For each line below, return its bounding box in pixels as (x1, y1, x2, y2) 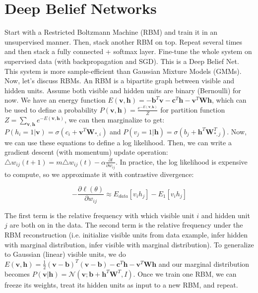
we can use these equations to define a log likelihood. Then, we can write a (4, 137, 232, 147)
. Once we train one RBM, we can (133, 268, 237, 279)
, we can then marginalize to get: (64, 114, 165, 124)
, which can (212, 95, 247, 105)
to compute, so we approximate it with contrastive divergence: (4, 169, 194, 179)
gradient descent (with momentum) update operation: (4, 147, 168, 157)
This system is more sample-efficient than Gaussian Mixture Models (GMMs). (4, 65, 242, 76)
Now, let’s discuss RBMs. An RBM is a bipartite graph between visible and (4, 75, 234, 86)
